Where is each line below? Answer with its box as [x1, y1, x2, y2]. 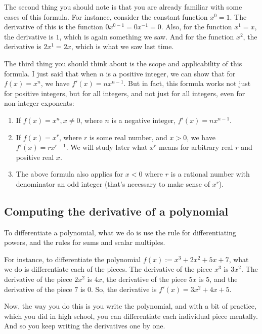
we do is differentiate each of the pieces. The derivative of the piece [4, 264, 212, 274]
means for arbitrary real [158, 142, 233, 152]
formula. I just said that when [4, 68, 97, 78]
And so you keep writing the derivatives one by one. [4, 320, 165, 331]
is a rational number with [170, 169, 250, 179]
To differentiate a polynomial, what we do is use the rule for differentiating [4, 227, 236, 237]
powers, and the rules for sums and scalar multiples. [4, 237, 165, 247]
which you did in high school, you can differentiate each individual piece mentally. [4, 310, 258, 321]
